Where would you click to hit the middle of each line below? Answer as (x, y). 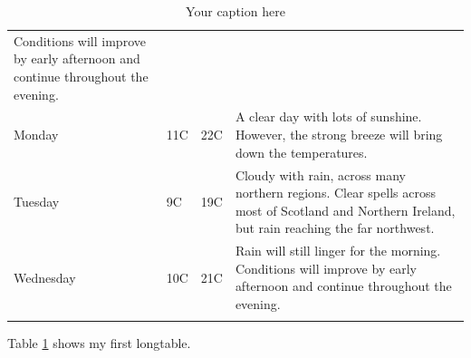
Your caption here (235, 11)
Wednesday (45, 277)
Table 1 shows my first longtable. (99, 343)
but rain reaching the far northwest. (335, 228)
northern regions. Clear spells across (335, 193)
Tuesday (37, 201)
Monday (36, 135)
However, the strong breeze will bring (339, 135)
